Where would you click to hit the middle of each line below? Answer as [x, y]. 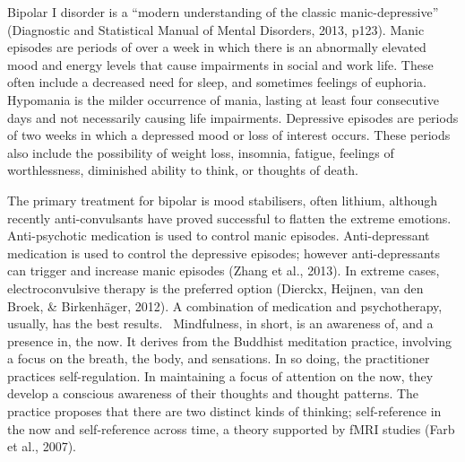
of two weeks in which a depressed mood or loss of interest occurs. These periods [229, 135]
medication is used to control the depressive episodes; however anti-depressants [224, 253]
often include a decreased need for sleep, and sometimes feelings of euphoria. [217, 82]
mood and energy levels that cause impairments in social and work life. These [220, 64]
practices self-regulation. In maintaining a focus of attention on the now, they [220, 375]
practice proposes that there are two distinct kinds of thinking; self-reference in [224, 411]
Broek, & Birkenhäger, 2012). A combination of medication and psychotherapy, [225, 305]
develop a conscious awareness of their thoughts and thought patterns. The [213, 393]
